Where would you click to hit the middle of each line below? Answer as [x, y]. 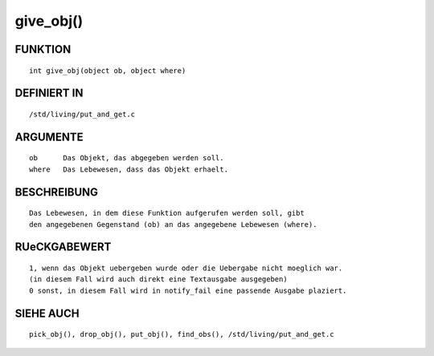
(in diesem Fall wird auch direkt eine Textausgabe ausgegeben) [159, 279]
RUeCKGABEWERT [63, 247]
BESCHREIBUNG [57, 192]
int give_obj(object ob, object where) [108, 71]
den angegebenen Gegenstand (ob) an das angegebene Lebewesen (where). [173, 224]
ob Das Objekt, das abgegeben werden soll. [127, 158]
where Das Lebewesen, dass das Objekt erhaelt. [129, 169]
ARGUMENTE [49, 137]
